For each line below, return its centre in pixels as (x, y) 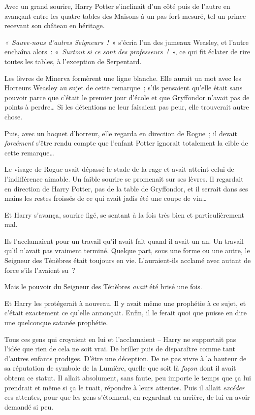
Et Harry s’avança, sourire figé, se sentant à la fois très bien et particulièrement (125, 214)
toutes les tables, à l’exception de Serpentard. (73, 61)
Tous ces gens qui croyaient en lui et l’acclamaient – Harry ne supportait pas (120, 339)
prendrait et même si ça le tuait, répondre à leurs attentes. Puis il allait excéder (125, 387)
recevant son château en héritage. (55, 25)
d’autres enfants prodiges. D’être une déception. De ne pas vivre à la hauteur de (126, 358)
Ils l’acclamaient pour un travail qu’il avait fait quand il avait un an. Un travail (124, 241)
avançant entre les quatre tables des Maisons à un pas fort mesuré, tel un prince (125, 16)
